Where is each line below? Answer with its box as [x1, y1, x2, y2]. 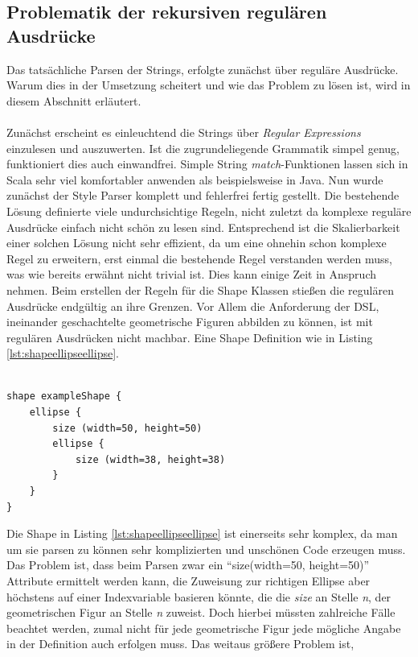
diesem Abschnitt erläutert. [6, 92, 141, 109]
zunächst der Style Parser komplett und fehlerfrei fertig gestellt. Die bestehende [6, 187, 400, 204]
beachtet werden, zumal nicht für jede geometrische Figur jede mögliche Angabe [6, 619, 401, 636]
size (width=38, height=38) [75, 453, 226, 465]
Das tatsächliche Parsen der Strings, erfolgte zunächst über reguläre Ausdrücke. [6, 60, 399, 77]
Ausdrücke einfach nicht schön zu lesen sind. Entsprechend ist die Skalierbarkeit [6, 218, 400, 235]
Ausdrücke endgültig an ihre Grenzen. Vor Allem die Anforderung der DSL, [6, 297, 379, 314]
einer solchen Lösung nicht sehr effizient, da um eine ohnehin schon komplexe [6, 234, 387, 251]
